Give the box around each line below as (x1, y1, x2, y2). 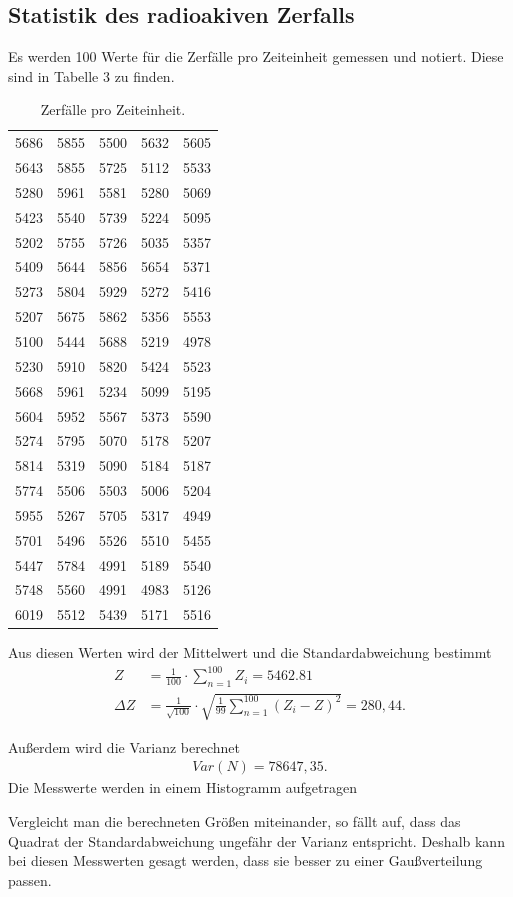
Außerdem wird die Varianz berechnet (8, 736, 240, 757)
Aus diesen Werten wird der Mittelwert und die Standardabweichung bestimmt (8, 642, 492, 663)
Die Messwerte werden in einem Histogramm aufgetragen (8, 777, 357, 798)
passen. (8, 869, 52, 890)
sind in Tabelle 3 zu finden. (8, 65, 175, 86)
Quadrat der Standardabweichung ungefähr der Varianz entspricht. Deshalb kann (8, 830, 505, 851)
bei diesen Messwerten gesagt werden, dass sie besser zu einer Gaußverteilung (8, 850, 483, 871)
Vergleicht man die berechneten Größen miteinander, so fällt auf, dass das (8, 811, 461, 832)
